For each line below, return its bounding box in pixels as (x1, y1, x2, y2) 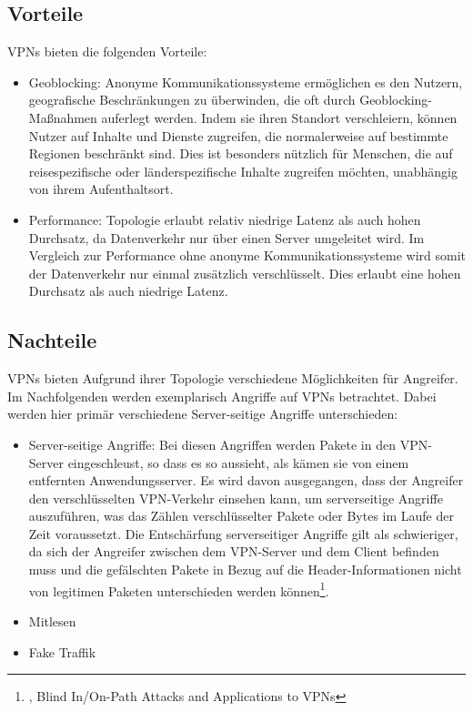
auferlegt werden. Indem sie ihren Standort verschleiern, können (101, 107, 458, 127)
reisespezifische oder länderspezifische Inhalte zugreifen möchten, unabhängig (28, 161, 458, 180)
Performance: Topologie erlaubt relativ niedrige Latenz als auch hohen (28, 209, 421, 229)
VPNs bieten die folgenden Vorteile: (7, 42, 207, 61)
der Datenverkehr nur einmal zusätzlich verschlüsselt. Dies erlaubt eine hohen (28, 263, 461, 282)
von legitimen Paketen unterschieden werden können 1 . (28, 578, 329, 600)
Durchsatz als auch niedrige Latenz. (28, 281, 228, 300)
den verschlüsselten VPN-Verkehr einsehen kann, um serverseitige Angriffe (28, 488, 443, 507)
